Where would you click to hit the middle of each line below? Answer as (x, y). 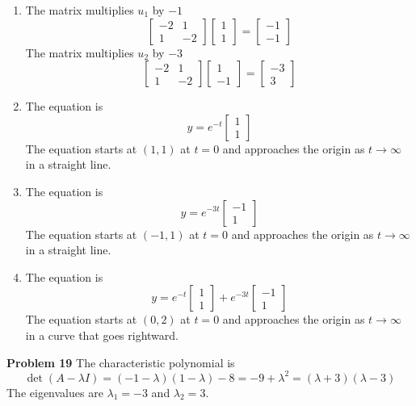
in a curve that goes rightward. (102, 335)
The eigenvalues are (55, 392)
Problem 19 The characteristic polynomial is (121, 362)
